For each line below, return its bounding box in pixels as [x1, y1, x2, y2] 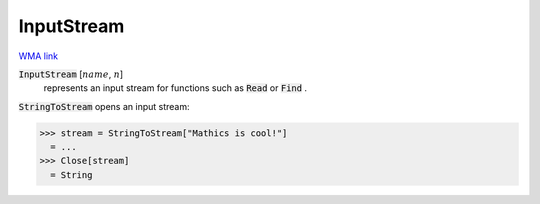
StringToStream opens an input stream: [18, 100, 190, 112]
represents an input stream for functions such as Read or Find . [43, 82, 308, 94]
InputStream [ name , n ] [18, 68, 124, 80]
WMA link [18, 50, 59, 62]
